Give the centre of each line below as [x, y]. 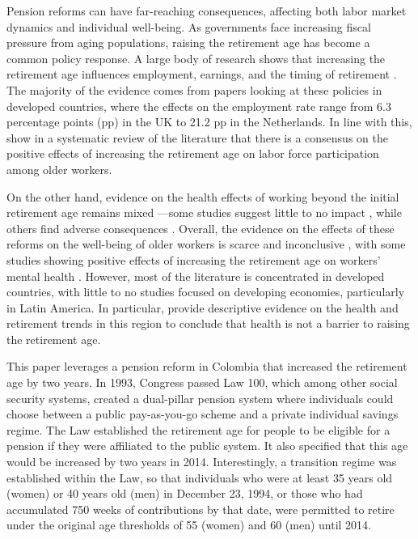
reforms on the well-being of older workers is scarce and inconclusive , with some [206, 244]
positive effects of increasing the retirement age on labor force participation [193, 153]
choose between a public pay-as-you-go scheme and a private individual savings [203, 414]
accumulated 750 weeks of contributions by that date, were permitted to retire [201, 509]
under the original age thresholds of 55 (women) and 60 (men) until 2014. [189, 525]
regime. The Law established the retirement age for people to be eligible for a [198, 429]
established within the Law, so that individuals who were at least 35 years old [200, 477]
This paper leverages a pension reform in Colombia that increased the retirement [207, 366]
